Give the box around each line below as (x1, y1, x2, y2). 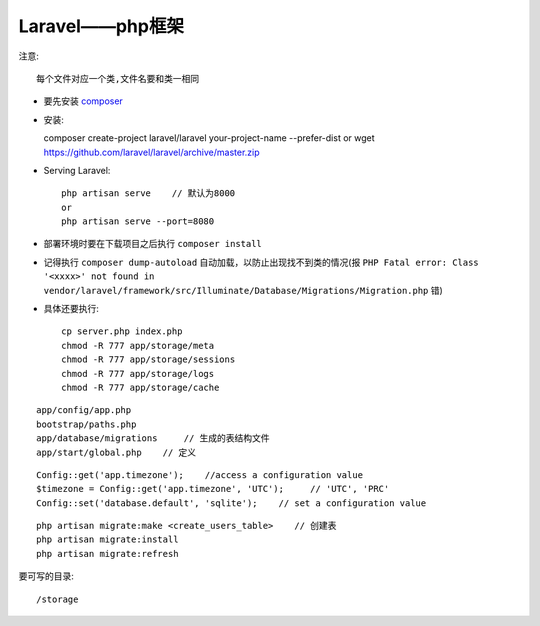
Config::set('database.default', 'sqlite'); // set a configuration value (36, 497, 427, 509)
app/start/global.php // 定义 (36, 446, 197, 458)
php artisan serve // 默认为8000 (61, 188, 236, 199)
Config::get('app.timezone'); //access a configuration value (36, 469, 364, 480)
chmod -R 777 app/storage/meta (61, 340, 215, 351)
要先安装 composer (43, 95, 124, 107)
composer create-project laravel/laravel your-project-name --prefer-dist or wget (43, 132, 375, 144)
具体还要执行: (43, 303, 100, 315)
